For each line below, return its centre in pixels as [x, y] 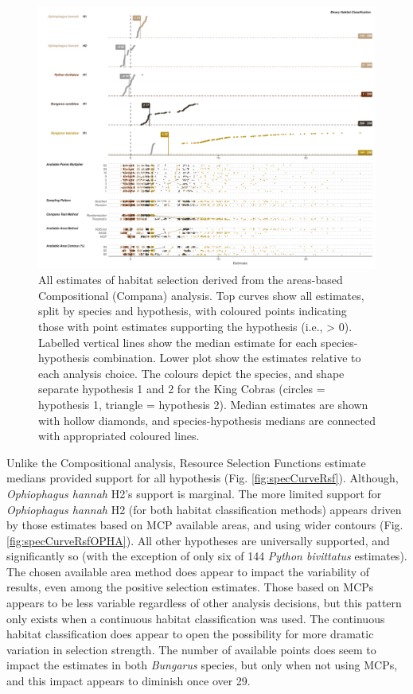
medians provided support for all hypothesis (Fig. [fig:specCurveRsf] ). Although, [203, 478]
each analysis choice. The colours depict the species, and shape [191, 373]
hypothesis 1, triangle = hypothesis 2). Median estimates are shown [203, 404]
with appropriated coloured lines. [119, 436]
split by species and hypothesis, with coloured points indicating [193, 311]
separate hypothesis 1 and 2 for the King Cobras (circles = [182, 389]
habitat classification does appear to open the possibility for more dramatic [190, 634]
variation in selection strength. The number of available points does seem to [191, 649]
